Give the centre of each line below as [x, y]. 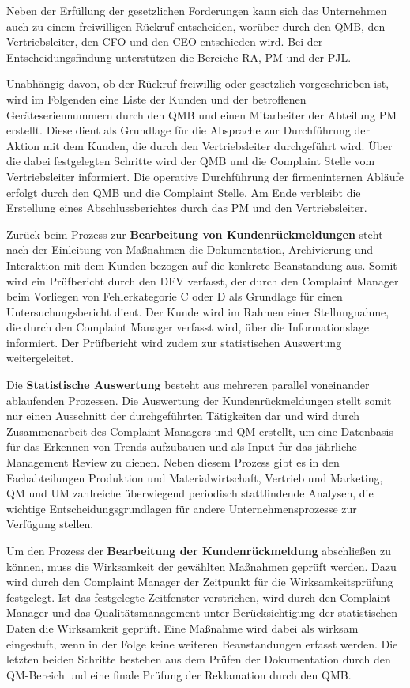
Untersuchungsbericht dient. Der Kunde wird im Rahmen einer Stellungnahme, [198, 311]
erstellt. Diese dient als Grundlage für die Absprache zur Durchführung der [188, 130]
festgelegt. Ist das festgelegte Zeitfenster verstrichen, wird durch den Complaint [199, 597]
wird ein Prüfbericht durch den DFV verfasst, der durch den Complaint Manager [203, 280]
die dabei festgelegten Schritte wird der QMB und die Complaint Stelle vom [191, 161]
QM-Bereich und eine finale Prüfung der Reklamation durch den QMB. [179, 674]
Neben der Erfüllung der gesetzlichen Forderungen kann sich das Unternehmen [197, 10]
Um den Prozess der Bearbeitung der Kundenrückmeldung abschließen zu [199, 550]
